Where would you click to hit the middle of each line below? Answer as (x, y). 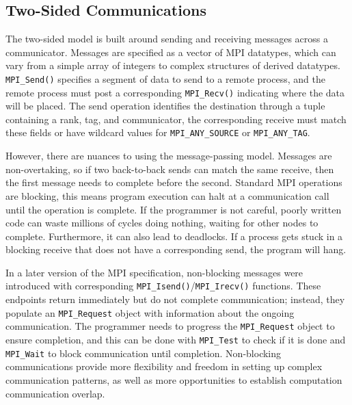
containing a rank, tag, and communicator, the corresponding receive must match (176, 119)
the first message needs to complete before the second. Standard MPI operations (174, 182)
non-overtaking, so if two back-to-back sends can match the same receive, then (170, 169)
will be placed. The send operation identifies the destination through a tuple (165, 106)
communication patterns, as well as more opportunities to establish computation (174, 379)
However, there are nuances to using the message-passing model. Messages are (169, 156)
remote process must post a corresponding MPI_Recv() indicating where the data (175, 92)
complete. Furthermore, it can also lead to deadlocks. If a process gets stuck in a (174, 236)
